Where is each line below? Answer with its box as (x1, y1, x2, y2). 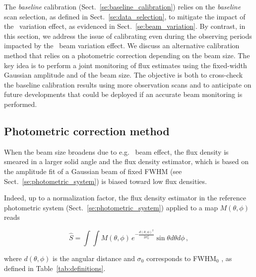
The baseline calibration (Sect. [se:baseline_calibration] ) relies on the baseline (4, 1, 241, 11)
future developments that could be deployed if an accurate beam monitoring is (4, 89, 243, 99)
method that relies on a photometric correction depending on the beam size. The (4, 50, 250, 60)
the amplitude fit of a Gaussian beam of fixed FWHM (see (4, 166, 182, 176)
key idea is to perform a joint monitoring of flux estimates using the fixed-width (4, 60, 247, 70)
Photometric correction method (4, 123, 170, 138)
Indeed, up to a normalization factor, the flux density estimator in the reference (4, 192, 247, 203)
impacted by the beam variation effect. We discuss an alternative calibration (4, 40, 240, 51)
